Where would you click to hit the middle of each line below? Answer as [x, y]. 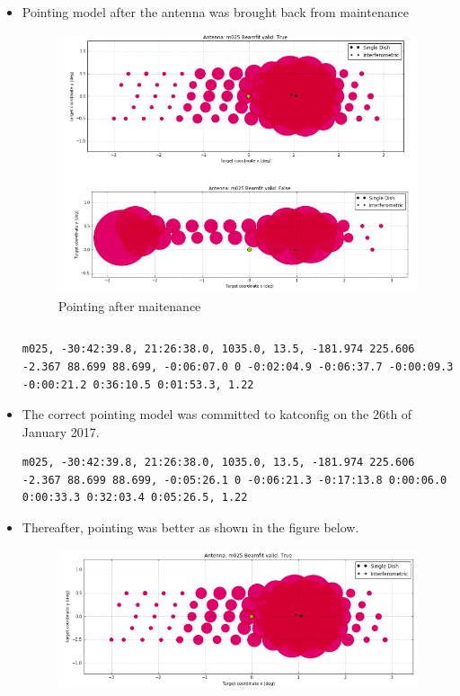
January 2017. [61, 431]
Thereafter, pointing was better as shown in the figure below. [190, 527]
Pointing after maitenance [129, 305]
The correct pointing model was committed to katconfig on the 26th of [217, 414]
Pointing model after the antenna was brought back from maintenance [215, 12]
